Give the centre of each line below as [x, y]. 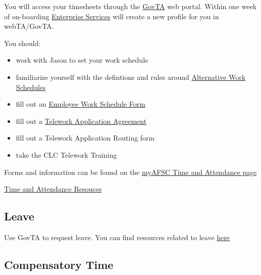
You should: [22, 43]
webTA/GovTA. [29, 26]
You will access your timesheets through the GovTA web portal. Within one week [130, 6]
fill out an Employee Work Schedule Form [81, 104]
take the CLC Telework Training [66, 154]
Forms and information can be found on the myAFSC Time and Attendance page [130, 172]
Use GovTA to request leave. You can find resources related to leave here [117, 237]
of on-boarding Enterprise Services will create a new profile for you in [112, 16]
